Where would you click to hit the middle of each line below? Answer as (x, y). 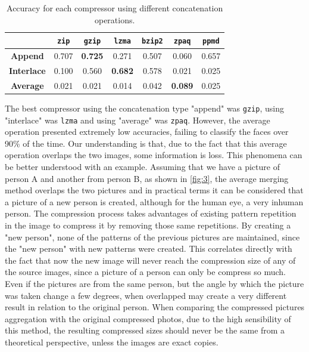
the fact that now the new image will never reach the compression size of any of (150, 260)
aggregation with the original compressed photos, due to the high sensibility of (148, 318)
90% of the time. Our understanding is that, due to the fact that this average (146, 143)
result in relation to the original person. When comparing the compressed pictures (155, 307)
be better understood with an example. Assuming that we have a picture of (142, 166)
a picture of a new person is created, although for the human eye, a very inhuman (154, 201)
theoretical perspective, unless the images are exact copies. (112, 342)
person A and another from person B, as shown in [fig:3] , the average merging (147, 178)
